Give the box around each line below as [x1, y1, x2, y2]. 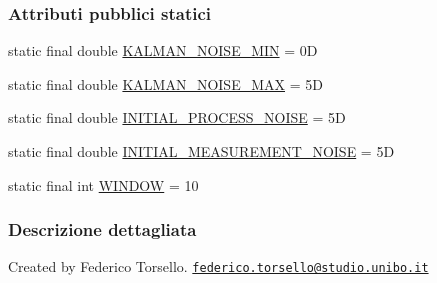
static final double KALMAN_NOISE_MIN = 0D [8, 40, 318, 61]
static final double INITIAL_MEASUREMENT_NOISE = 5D [8, 141, 395, 161]
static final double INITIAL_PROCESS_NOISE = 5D [8, 107, 346, 128]
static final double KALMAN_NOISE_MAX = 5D [8, 73, 323, 94]
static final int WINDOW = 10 [8, 174, 199, 195]
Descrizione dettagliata [8, 217, 197, 242]
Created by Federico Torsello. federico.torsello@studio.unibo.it [8, 256, 429, 277]
